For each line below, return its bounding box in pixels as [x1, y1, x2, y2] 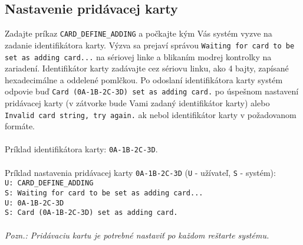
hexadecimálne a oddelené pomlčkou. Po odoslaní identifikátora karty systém [5, 73, 283, 86]
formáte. [5, 120, 35, 132]
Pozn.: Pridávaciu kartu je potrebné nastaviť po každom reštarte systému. [5, 228, 269, 241]
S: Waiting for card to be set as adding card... [5, 189, 203, 198]
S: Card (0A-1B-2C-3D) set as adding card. [5, 208, 178, 217]
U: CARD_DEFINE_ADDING [5, 179, 94, 188]
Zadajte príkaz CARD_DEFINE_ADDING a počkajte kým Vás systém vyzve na [5, 27, 272, 40]
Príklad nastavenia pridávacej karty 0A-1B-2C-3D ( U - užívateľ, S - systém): [5, 166, 276, 178]
